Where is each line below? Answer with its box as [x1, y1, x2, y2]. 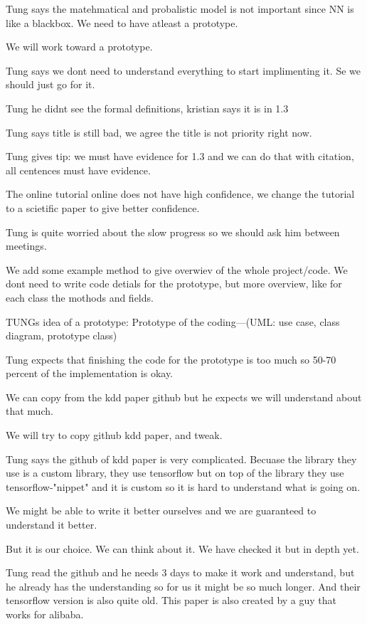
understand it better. [6, 517, 97, 532]
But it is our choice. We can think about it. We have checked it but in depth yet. [6, 541, 359, 556]
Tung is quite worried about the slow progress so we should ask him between [6, 224, 340, 239]
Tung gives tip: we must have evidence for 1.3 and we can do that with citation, [6, 149, 354, 164]
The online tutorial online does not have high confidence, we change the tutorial [6, 186, 355, 201]
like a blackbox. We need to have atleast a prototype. [6, 15, 238, 30]
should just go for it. [6, 77, 95, 92]
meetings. [6, 238, 47, 253]
